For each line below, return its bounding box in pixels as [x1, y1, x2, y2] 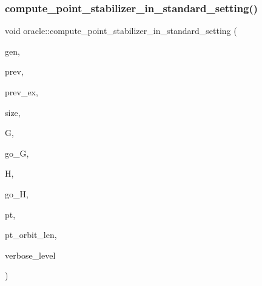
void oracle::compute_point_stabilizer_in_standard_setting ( [5, 24, 237, 37]
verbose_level [5, 248, 56, 261]
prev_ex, [5, 86, 38, 98]
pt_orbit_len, [5, 228, 57, 241]
